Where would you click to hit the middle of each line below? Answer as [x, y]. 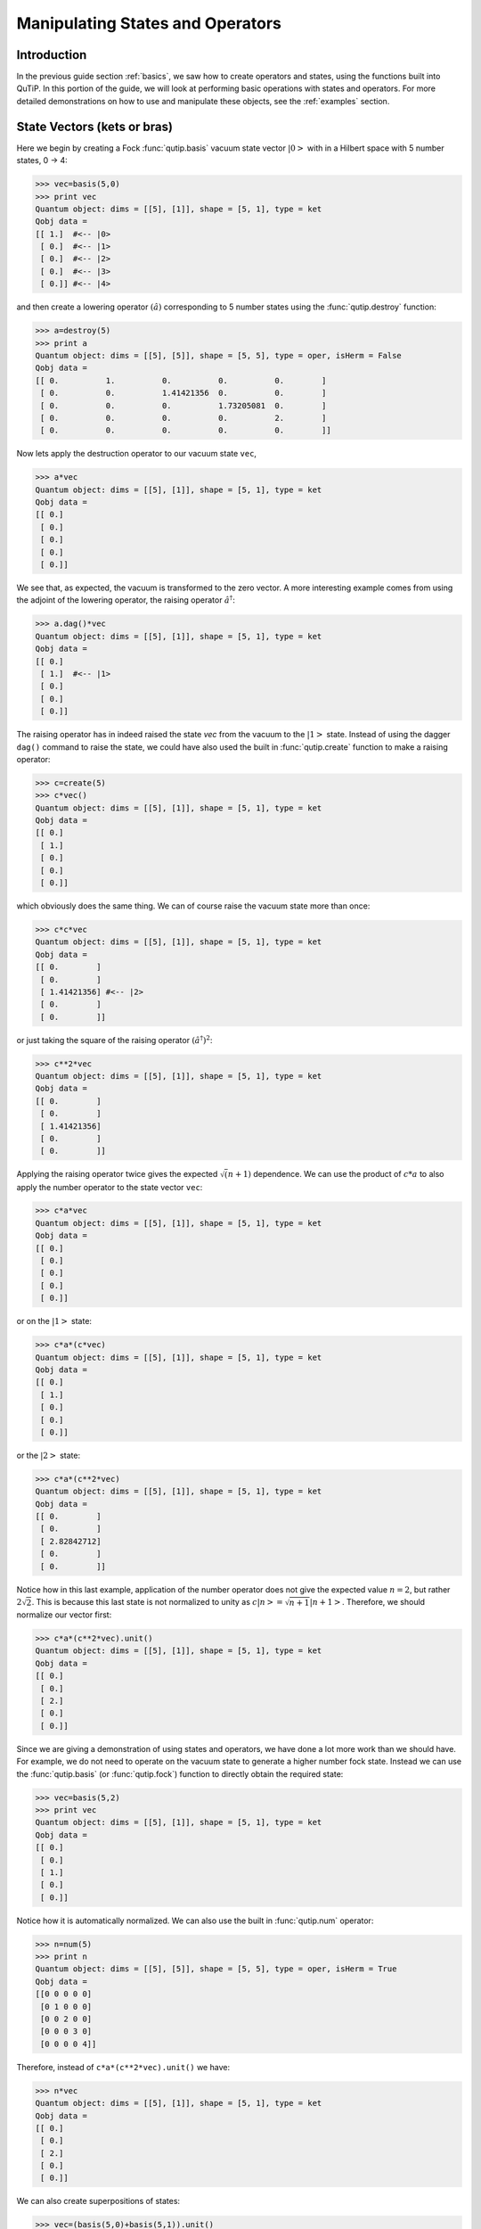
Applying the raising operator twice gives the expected [117, 1174]
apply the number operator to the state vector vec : [110, 1187]
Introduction [52, 55]
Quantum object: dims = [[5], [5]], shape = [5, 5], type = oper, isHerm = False [219, 355]
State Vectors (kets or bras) [95, 126]
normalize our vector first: [64, 1615]
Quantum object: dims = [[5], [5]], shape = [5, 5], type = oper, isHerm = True [216, 1969]
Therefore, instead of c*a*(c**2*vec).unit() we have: [123, 2067]
